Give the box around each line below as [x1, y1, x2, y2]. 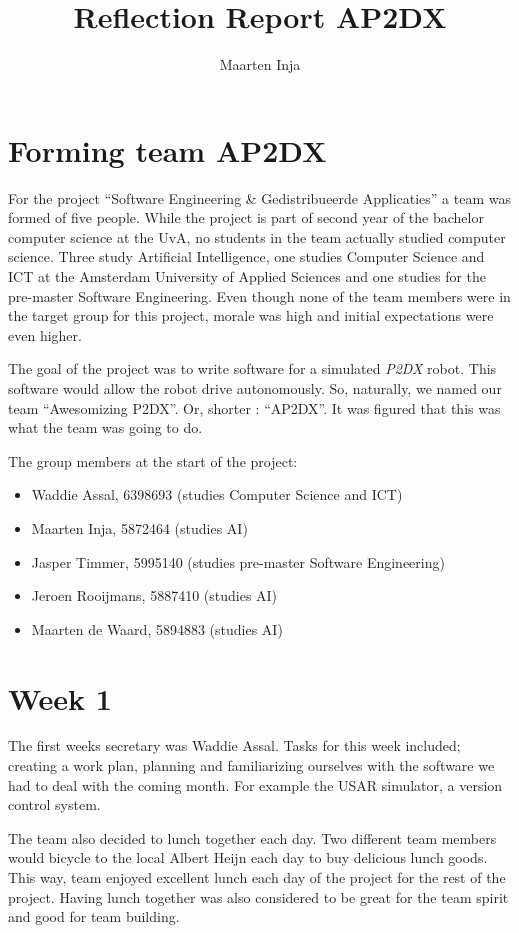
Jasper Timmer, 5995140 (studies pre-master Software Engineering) [31, 551, 445, 572]
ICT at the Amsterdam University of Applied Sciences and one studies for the [8, 266, 487, 287]
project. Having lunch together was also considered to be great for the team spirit [8, 886, 509, 907]
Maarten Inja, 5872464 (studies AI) [31, 517, 248, 538]
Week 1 [8, 677, 112, 718]
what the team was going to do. [8, 417, 203, 438]
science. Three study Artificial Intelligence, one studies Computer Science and [8, 246, 485, 267]
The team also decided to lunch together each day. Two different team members [8, 827, 497, 848]
